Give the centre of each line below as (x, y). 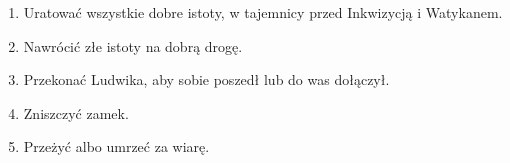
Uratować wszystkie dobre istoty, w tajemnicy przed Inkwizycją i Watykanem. (263, 12)
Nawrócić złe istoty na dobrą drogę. (133, 45)
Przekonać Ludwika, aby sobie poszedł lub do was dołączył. (206, 79)
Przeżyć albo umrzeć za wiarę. (116, 146)
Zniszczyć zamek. (76, 112)
